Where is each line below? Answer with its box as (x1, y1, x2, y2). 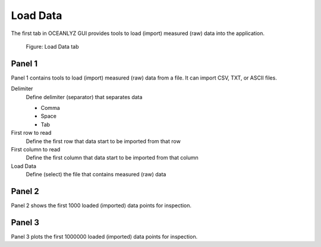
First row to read (11, 129, 52, 137)
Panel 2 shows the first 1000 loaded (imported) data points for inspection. (11, 202, 192, 209)
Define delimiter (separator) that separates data (26, 93, 143, 100)
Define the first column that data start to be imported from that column (26, 154, 199, 161)
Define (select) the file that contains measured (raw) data (26, 171, 166, 178)
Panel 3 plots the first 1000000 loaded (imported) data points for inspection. (11, 233, 198, 240)
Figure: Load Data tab (26, 43, 80, 50)
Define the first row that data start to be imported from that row (26, 137, 181, 145)
